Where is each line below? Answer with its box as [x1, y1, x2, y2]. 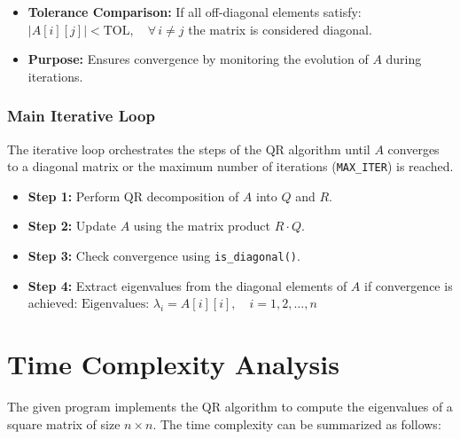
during [386, 50, 422, 68]
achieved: [27, 294, 78, 312]
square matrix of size [7, 414, 121, 433]
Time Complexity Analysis [7, 346, 339, 382]
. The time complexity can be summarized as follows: [152, 414, 441, 433]
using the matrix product [133, 216, 270, 235]
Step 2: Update [27, 216, 116, 235]
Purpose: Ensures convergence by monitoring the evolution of [27, 50, 369, 68]
